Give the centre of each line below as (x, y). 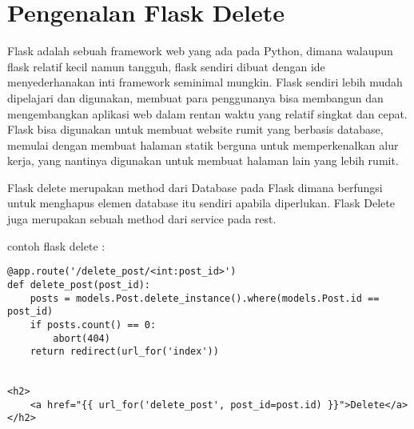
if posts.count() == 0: (93, 325)
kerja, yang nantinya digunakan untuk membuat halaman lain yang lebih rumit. (203, 160)
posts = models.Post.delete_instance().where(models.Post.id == (205, 298)
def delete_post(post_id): (79, 285)
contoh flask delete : (56, 245)
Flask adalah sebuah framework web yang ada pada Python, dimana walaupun (200, 51)
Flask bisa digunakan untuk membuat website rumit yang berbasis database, (195, 129)
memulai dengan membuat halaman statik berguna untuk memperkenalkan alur (203, 144)
